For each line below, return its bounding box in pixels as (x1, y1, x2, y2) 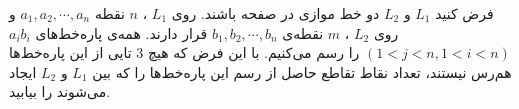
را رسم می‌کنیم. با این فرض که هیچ (147, 42, 360, 63)
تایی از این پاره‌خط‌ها (9, 42, 132, 63)
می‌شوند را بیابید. (9, 81, 111, 102)
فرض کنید (435, 3, 494, 23)
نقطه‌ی (282, 22, 324, 43)
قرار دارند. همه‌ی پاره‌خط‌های (35, 22, 208, 43)
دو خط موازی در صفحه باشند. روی (171, 3, 380, 23)
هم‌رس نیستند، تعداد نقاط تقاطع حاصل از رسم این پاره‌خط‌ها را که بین (92, 61, 512, 82)
